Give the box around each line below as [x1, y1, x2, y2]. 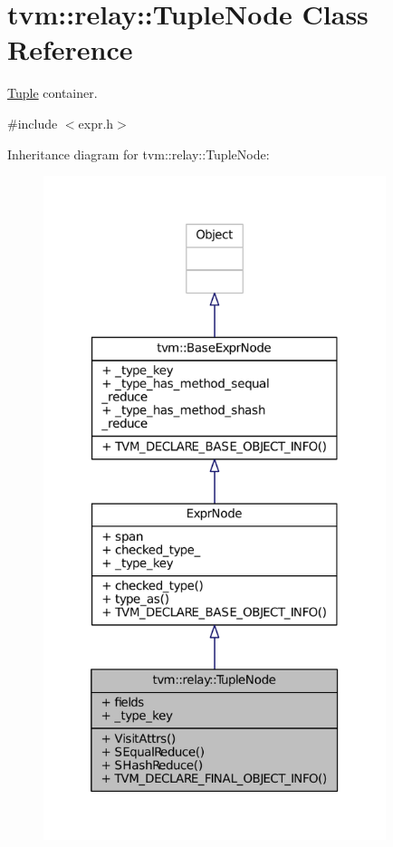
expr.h [78, 113, 114, 132]
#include [7, 113, 58, 132]
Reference [7, 31, 133, 68]
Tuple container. [7, 83, 98, 102]
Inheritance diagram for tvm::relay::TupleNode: [7, 144, 270, 163]
